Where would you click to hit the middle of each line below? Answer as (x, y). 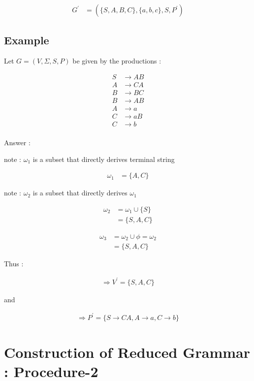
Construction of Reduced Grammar (127, 352)
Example (27, 40)
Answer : (17, 143)
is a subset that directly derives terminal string (104, 159)
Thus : (14, 264)
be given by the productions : (117, 61)
